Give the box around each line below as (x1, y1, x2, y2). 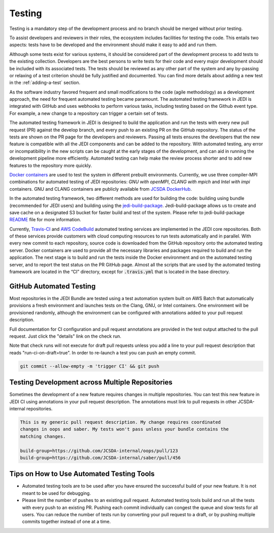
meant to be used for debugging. (22, 490, 91, 496)
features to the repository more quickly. (9, 162, 92, 168)
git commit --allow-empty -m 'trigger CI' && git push (20, 363, 159, 369)
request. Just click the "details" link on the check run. (9, 333, 122, 339)
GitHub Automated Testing (9, 282, 96, 290)
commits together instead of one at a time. (22, 519, 111, 525)
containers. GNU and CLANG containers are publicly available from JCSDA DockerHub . (9, 186, 192, 192)
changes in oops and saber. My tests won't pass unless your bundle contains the (20, 426, 229, 432)
